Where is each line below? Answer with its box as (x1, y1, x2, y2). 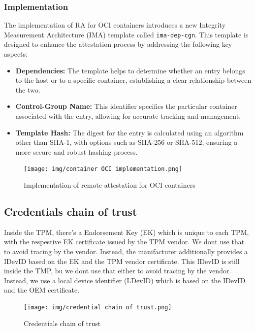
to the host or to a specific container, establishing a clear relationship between (15, 75, 252, 85)
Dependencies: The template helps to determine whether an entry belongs (15, 65, 245, 75)
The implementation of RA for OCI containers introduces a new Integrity (4, 20, 226, 30)
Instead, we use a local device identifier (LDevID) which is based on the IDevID (4, 275, 246, 285)
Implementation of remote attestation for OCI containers (24, 180, 195, 190)
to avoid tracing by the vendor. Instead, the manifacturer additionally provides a (4, 246, 248, 257)
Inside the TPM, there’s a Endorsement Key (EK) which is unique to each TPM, (4, 227, 249, 237)
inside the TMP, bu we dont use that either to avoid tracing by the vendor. (4, 265, 231, 276)
